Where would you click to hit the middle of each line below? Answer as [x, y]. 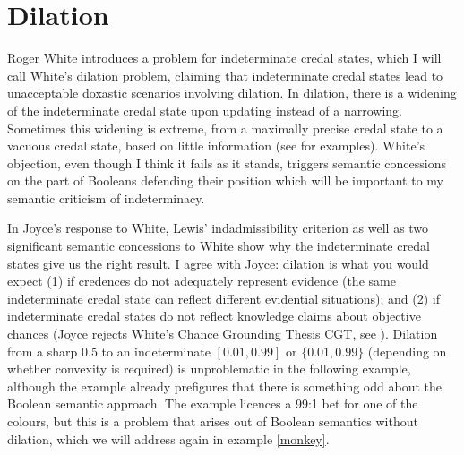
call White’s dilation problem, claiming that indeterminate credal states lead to [225, 75]
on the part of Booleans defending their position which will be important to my [226, 180]
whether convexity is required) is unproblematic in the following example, [209, 369]
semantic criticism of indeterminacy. [106, 197]
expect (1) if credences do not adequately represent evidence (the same [202, 281]
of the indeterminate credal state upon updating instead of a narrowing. [205, 110]
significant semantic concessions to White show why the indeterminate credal [219, 246]
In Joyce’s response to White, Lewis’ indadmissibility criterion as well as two [218, 228]
